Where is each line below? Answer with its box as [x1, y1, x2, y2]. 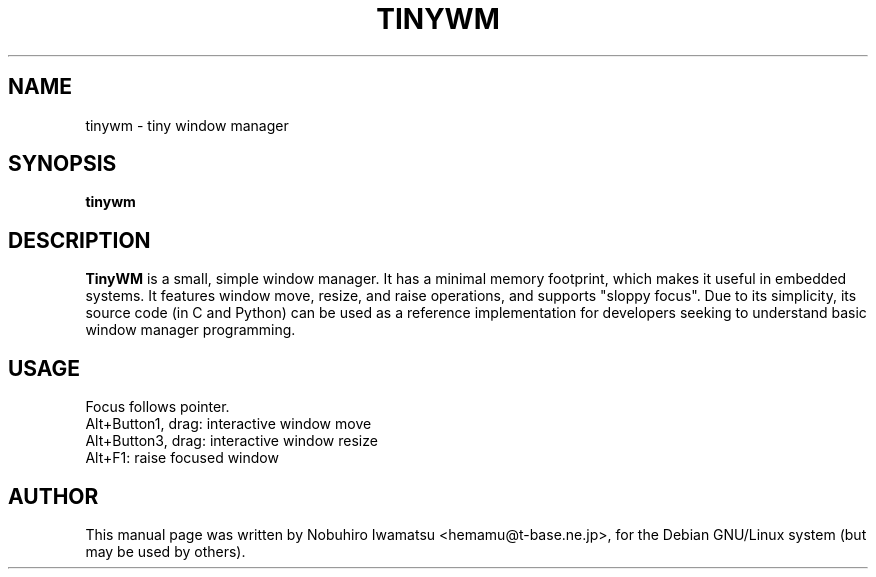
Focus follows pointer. [85, 398, 230, 416]
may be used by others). [85, 542, 246, 560]
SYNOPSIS [8, 151, 117, 177]
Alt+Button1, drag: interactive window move [85, 415, 372, 433]
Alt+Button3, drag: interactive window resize [85, 432, 378, 450]
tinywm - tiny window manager [85, 116, 289, 134]
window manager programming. [85, 321, 296, 339]
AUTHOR [8, 483, 99, 509]
